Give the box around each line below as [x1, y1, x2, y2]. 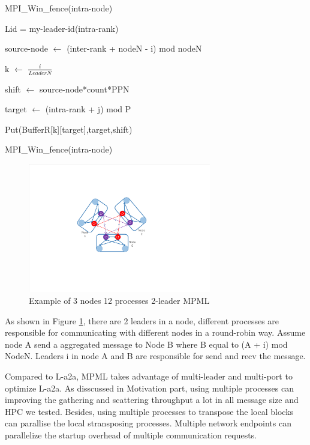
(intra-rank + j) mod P [45, 103, 131, 115]
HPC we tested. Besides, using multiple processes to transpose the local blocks [5, 405, 294, 417]
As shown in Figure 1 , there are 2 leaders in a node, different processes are [5, 314, 279, 327]
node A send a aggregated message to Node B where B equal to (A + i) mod [5, 338, 288, 350]
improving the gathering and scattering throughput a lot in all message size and [5, 393, 299, 406]
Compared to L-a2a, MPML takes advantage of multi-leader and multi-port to [5, 370, 293, 383]
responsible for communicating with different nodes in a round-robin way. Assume [5, 326, 306, 339]
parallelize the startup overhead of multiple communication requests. [5, 428, 257, 441]
